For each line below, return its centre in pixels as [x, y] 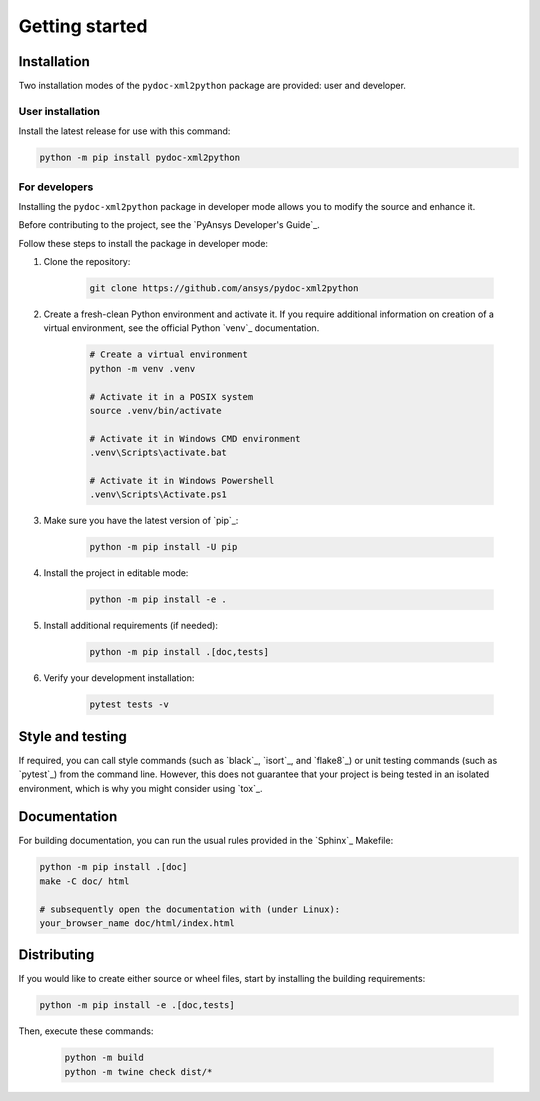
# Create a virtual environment [169, 354]
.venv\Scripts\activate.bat [158, 453]
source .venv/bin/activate [155, 410]
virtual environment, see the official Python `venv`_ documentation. [181, 328]
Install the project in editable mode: [116, 573]
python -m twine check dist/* [138, 1071]
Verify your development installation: [119, 678]
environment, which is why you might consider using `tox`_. [140, 788]
